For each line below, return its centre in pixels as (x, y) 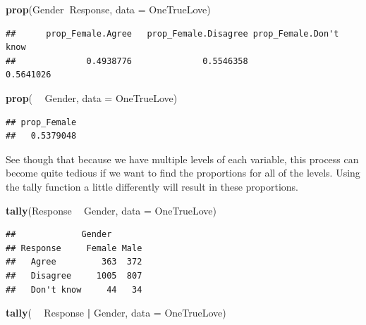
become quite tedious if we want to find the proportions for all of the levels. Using (183, 173)
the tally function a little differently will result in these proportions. (152, 186)
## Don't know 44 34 (74, 289)
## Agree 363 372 (74, 262)
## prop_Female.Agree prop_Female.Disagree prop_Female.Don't (172, 33)
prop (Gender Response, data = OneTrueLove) (108, 9)
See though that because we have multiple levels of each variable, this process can (182, 159)
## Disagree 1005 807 (74, 275)
